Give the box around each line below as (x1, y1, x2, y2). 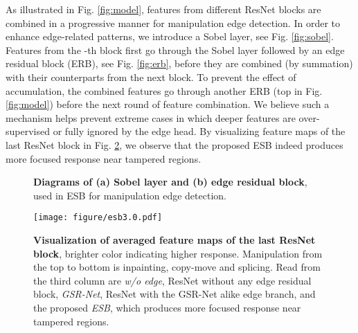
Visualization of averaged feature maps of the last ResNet (33, 232, 316, 246)
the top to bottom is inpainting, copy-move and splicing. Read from (33, 260, 321, 274)
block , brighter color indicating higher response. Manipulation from (33, 246, 323, 260)
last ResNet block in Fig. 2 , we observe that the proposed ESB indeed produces (6, 137, 343, 152)
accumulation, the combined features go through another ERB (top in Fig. (6, 83, 323, 98)
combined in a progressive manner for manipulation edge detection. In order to (6, 15, 341, 30)
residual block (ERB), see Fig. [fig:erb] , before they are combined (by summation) (6, 56, 353, 71)
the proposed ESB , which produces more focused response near (33, 300, 301, 314)
